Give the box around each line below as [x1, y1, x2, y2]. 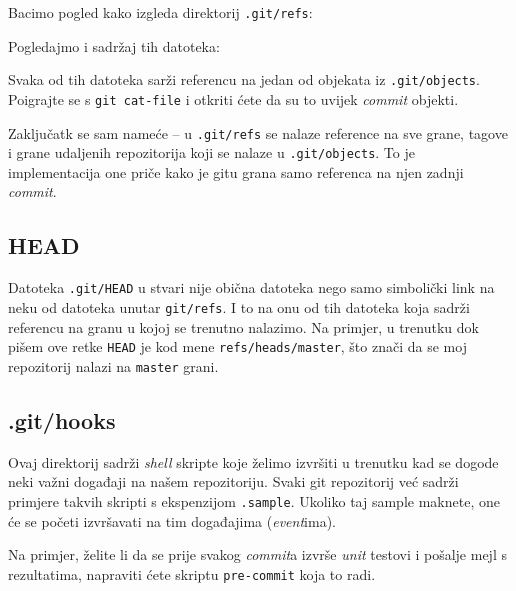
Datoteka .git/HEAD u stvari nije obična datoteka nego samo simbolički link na [8, 277, 495, 298]
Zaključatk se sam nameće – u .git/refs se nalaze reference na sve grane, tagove [8, 122, 508, 143]
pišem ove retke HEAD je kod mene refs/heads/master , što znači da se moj [8, 336, 467, 357]
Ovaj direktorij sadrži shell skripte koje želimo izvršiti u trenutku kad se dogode [8, 451, 499, 472]
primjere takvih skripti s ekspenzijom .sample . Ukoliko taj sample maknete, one [8, 490, 500, 511]
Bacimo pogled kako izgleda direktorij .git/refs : [8, 2, 313, 22]
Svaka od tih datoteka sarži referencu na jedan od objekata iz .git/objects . [8, 69, 480, 90]
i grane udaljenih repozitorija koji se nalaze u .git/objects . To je [8, 142, 415, 163]
